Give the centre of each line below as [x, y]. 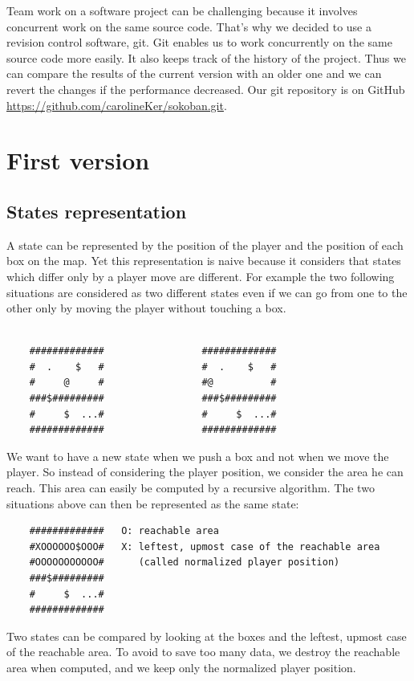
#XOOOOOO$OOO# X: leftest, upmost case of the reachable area [205, 546]
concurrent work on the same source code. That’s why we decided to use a [189, 26]
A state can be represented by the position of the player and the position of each [205, 245]
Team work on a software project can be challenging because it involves [182, 10]
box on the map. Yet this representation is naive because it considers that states [204, 261]
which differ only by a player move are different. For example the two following [201, 276]
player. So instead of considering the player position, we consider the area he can [205, 472]
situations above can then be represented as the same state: [153, 503]
